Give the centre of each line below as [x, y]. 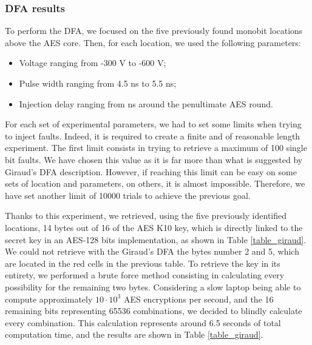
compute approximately [49, 299]
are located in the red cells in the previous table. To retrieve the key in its [143, 263]
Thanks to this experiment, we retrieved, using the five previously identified [146, 216]
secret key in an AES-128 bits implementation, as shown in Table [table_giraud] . [156, 239]
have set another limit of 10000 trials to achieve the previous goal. [128, 195]
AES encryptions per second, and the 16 [198, 299]
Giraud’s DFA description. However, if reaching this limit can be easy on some [151, 171]
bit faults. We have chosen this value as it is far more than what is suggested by [154, 159]
